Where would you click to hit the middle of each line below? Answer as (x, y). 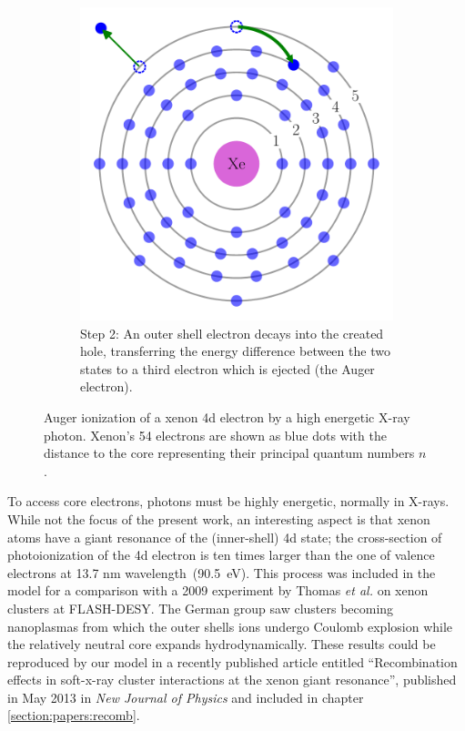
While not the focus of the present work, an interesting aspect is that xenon (219, 518)
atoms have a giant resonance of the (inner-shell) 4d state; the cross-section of (225, 537)
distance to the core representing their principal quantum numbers (229, 453)
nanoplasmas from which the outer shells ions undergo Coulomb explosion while (230, 626)
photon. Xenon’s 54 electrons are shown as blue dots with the (215, 435)
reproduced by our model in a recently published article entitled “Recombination (232, 661)
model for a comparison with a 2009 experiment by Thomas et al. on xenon (218, 590)
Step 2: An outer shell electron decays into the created (232, 333)
